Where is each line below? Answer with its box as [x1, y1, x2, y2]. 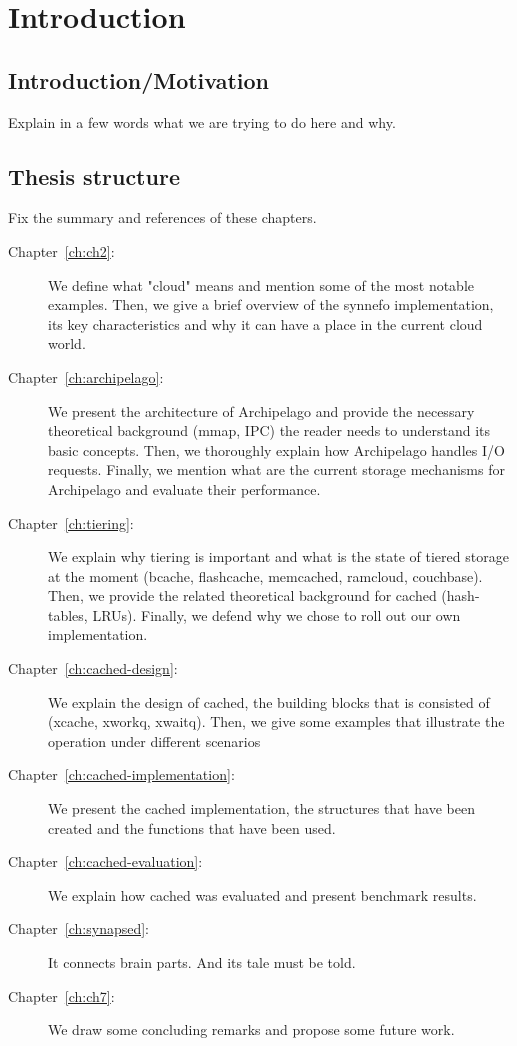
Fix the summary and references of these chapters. [8, 207, 317, 228]
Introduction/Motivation [8, 64, 270, 95]
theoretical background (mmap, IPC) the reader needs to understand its [48, 420, 491, 441]
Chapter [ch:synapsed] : [8, 918, 150, 939]
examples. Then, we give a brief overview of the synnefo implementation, [48, 294, 494, 315]
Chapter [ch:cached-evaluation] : [8, 851, 203, 872]
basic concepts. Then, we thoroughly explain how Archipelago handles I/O [48, 439, 505, 460]
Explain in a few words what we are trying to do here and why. [8, 111, 396, 132]
